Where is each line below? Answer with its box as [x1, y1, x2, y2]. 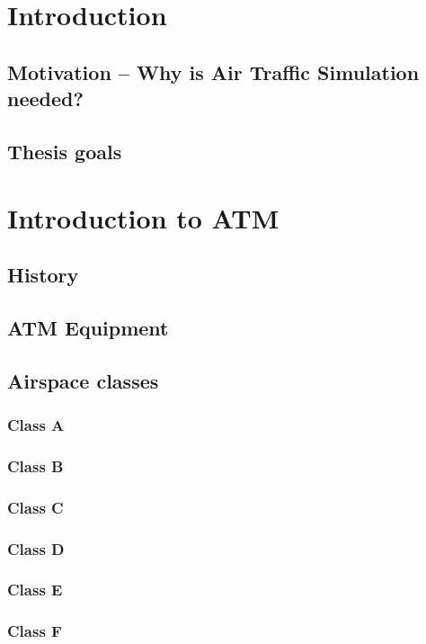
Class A [7, 413, 65, 435]
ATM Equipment [7, 313, 169, 341]
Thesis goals [7, 137, 122, 165]
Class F [7, 620, 62, 642]
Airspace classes [7, 366, 159, 394]
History [7, 261, 79, 289]
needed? [7, 85, 84, 112]
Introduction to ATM [7, 199, 280, 236]
